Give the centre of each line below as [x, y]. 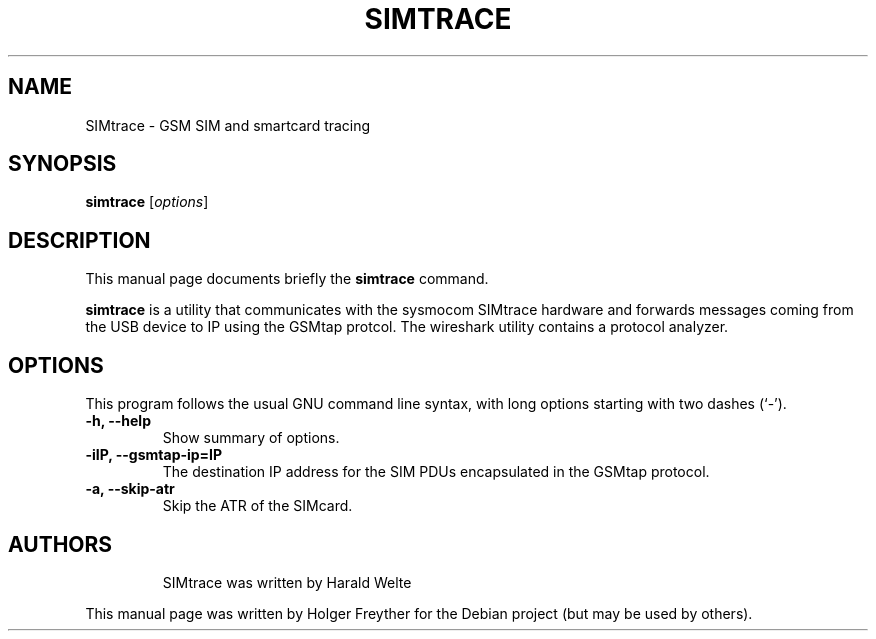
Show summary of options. [251, 438]
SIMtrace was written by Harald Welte [287, 582]
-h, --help [118, 421]
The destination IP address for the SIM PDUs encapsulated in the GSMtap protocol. [436, 472]
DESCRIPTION [79, 240]
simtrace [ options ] [147, 202]
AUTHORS [60, 544]
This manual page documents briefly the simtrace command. [287, 279]
